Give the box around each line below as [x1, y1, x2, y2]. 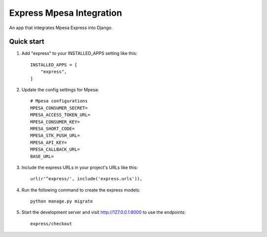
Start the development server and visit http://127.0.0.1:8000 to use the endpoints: [21, 209, 186, 215]
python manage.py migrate [30, 198, 93, 204]
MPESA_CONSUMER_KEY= [30, 119, 80, 124]
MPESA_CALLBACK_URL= [30, 147, 80, 153]
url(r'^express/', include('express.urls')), [30, 176, 143, 182]
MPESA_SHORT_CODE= [30, 126, 75, 131]
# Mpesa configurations [30, 98, 88, 104]
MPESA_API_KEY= [30, 140, 67, 145]
